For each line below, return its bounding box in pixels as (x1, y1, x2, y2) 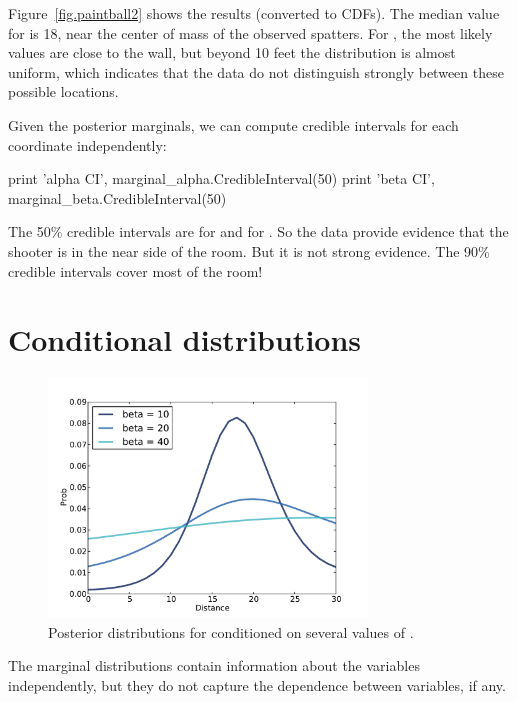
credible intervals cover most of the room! (8, 260, 263, 281)
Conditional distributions (8, 319, 362, 360)
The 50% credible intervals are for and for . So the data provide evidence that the (8, 221, 509, 242)
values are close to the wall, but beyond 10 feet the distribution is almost (8, 42, 456, 63)
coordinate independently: (8, 134, 167, 155)
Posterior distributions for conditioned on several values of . (48, 621, 414, 642)
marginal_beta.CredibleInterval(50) (8, 187, 227, 208)
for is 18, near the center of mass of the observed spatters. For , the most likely (8, 22, 493, 43)
